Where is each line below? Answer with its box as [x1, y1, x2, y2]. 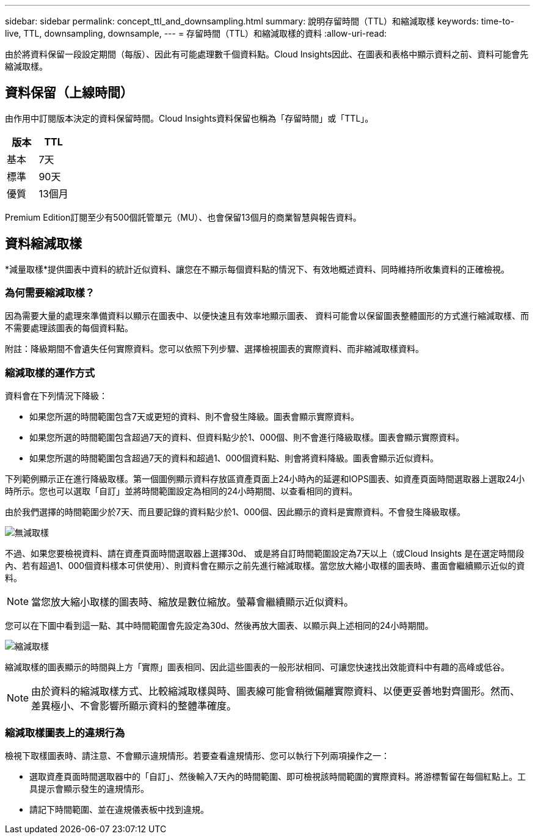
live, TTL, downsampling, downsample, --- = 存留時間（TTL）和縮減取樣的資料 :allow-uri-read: [5, 28, 387, 38]
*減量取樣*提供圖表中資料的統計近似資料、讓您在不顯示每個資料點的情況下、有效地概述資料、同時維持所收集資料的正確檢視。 [5, 263, 510, 274]
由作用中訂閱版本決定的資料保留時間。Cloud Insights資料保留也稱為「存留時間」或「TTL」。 [5, 112, 374, 123]
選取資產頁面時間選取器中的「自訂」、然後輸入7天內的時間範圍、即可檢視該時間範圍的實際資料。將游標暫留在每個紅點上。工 [29, 771, 526, 782]
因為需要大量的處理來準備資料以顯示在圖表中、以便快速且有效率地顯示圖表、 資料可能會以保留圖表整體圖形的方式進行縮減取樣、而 [5, 310, 529, 321]
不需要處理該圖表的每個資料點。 [5, 323, 133, 334]
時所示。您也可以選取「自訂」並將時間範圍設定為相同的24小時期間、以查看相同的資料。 [5, 486, 358, 497]
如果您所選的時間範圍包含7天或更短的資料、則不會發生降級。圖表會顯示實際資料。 [29, 411, 359, 422]
